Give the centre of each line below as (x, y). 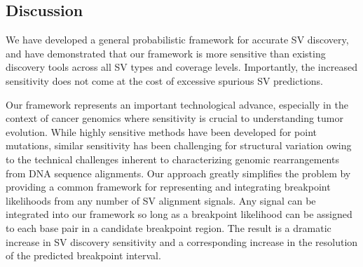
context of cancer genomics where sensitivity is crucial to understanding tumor (175, 118)
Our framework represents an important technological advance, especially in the (177, 104)
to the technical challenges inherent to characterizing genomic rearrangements (172, 159)
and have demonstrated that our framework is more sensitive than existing (166, 53)
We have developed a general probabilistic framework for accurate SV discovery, (177, 40)
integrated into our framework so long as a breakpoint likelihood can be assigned (179, 214)
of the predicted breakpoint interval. (83, 255)
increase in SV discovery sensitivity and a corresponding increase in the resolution (182, 241)
